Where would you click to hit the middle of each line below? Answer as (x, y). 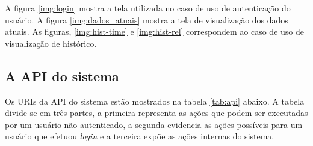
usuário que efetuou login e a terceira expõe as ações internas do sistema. (140, 136)
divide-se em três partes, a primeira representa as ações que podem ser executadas (156, 113)
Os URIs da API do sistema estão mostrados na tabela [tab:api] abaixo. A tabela (155, 101)
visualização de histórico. (51, 43)
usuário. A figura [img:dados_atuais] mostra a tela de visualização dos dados (147, 20)
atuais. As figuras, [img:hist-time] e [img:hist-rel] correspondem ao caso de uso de (154, 32)
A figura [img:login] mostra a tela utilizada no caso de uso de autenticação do (148, 8)
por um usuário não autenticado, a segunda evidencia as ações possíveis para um (154, 124)
